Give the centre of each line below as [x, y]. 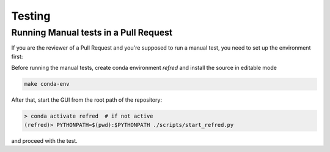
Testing [31, 16]
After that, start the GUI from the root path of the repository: [87, 100]
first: [17, 56]
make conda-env [47, 84]
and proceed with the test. [44, 140]
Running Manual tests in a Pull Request [92, 32]
